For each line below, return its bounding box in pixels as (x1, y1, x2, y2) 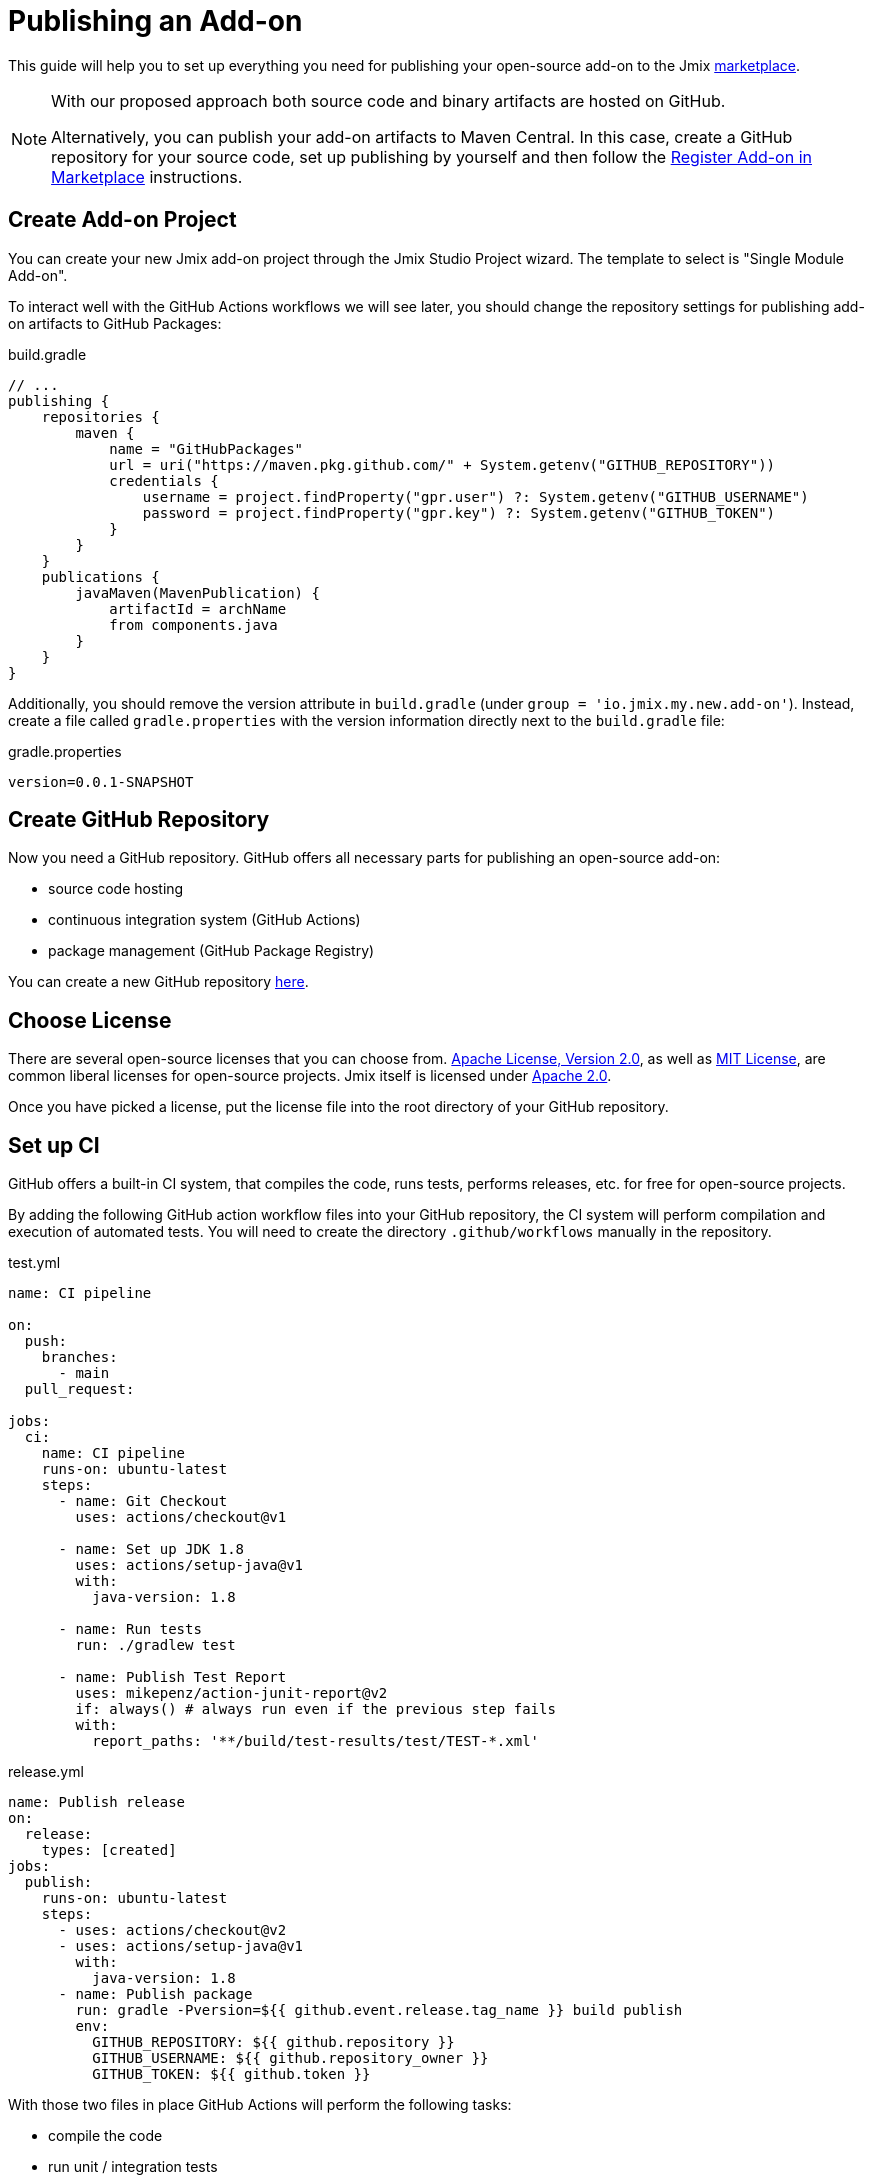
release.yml (8, 1763, 84, 1781)
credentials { (109, 472, 219, 489)
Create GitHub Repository (8, 807, 270, 833)
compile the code (48, 2127, 163, 2145)
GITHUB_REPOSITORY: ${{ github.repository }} (92, 2034, 455, 2051)
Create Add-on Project (8, 207, 237, 233)
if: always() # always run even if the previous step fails (75, 1701, 556, 1718)
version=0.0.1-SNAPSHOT (8, 773, 194, 790)
